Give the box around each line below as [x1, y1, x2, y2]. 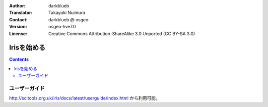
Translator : [9, 10, 33, 16]
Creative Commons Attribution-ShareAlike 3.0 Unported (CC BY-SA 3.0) [48, 30, 196, 37]
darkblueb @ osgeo [48, 16, 89, 22]
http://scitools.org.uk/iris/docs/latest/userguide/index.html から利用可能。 [9, 95, 161, 101]
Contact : [9, 16, 28, 22]
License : [9, 30, 27, 37]
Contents [9, 56, 29, 62]
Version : [9, 24, 27, 30]
